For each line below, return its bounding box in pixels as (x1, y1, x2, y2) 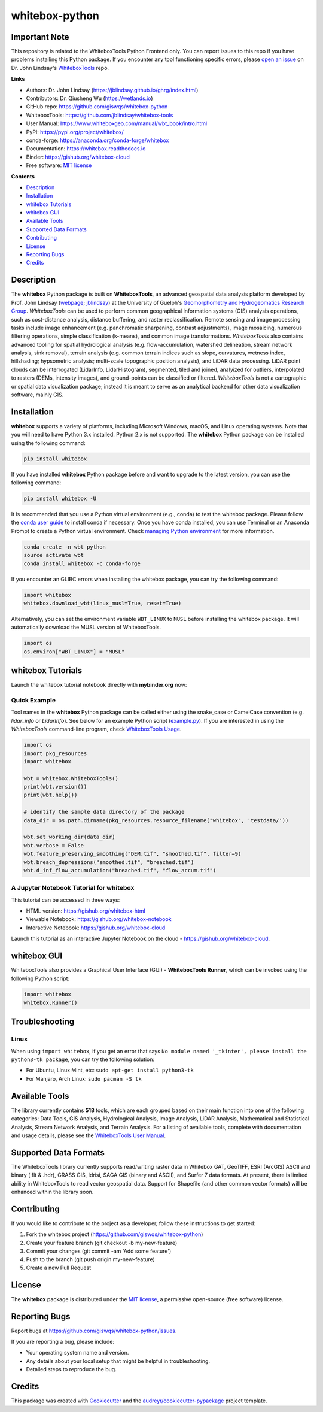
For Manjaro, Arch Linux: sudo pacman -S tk (26, 1075, 142, 1082)
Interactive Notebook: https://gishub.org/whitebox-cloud (26, 924, 166, 931)
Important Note (11, 32, 69, 42)
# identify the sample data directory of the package (23, 808, 185, 816)
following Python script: (11, 975, 70, 982)
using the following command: (11, 439, 86, 446)
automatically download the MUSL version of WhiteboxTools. (11, 623, 161, 631)
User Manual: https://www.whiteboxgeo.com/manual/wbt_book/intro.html (26, 120, 208, 127)
